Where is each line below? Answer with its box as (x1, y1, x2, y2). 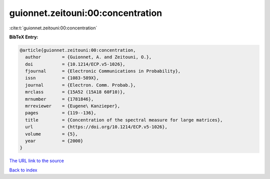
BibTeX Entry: (9, 34, 38, 40)
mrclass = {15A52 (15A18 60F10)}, (25, 89, 125, 95)
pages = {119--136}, (25, 110, 97, 116)
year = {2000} (25, 138, 83, 144)
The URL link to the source (9, 158, 64, 164)
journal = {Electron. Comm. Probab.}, (25, 82, 136, 88)
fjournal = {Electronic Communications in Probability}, (25, 68, 181, 74)
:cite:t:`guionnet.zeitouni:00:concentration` (9, 25, 97, 31)
